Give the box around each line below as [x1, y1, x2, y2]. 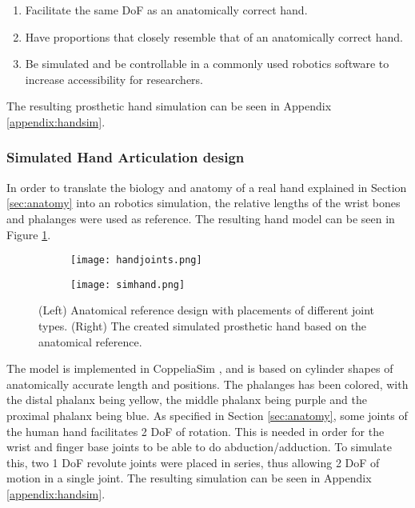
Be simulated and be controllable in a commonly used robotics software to [25, 55, 389, 72]
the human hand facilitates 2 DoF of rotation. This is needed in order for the [6, 422, 385, 439]
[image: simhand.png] [70, 278, 186, 290]
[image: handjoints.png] [70, 254, 202, 266]
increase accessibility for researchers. [25, 70, 204, 87]
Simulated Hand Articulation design [6, 147, 245, 167]
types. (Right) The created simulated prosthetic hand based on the [38, 318, 367, 334]
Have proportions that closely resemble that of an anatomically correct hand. [25, 28, 403, 45]
